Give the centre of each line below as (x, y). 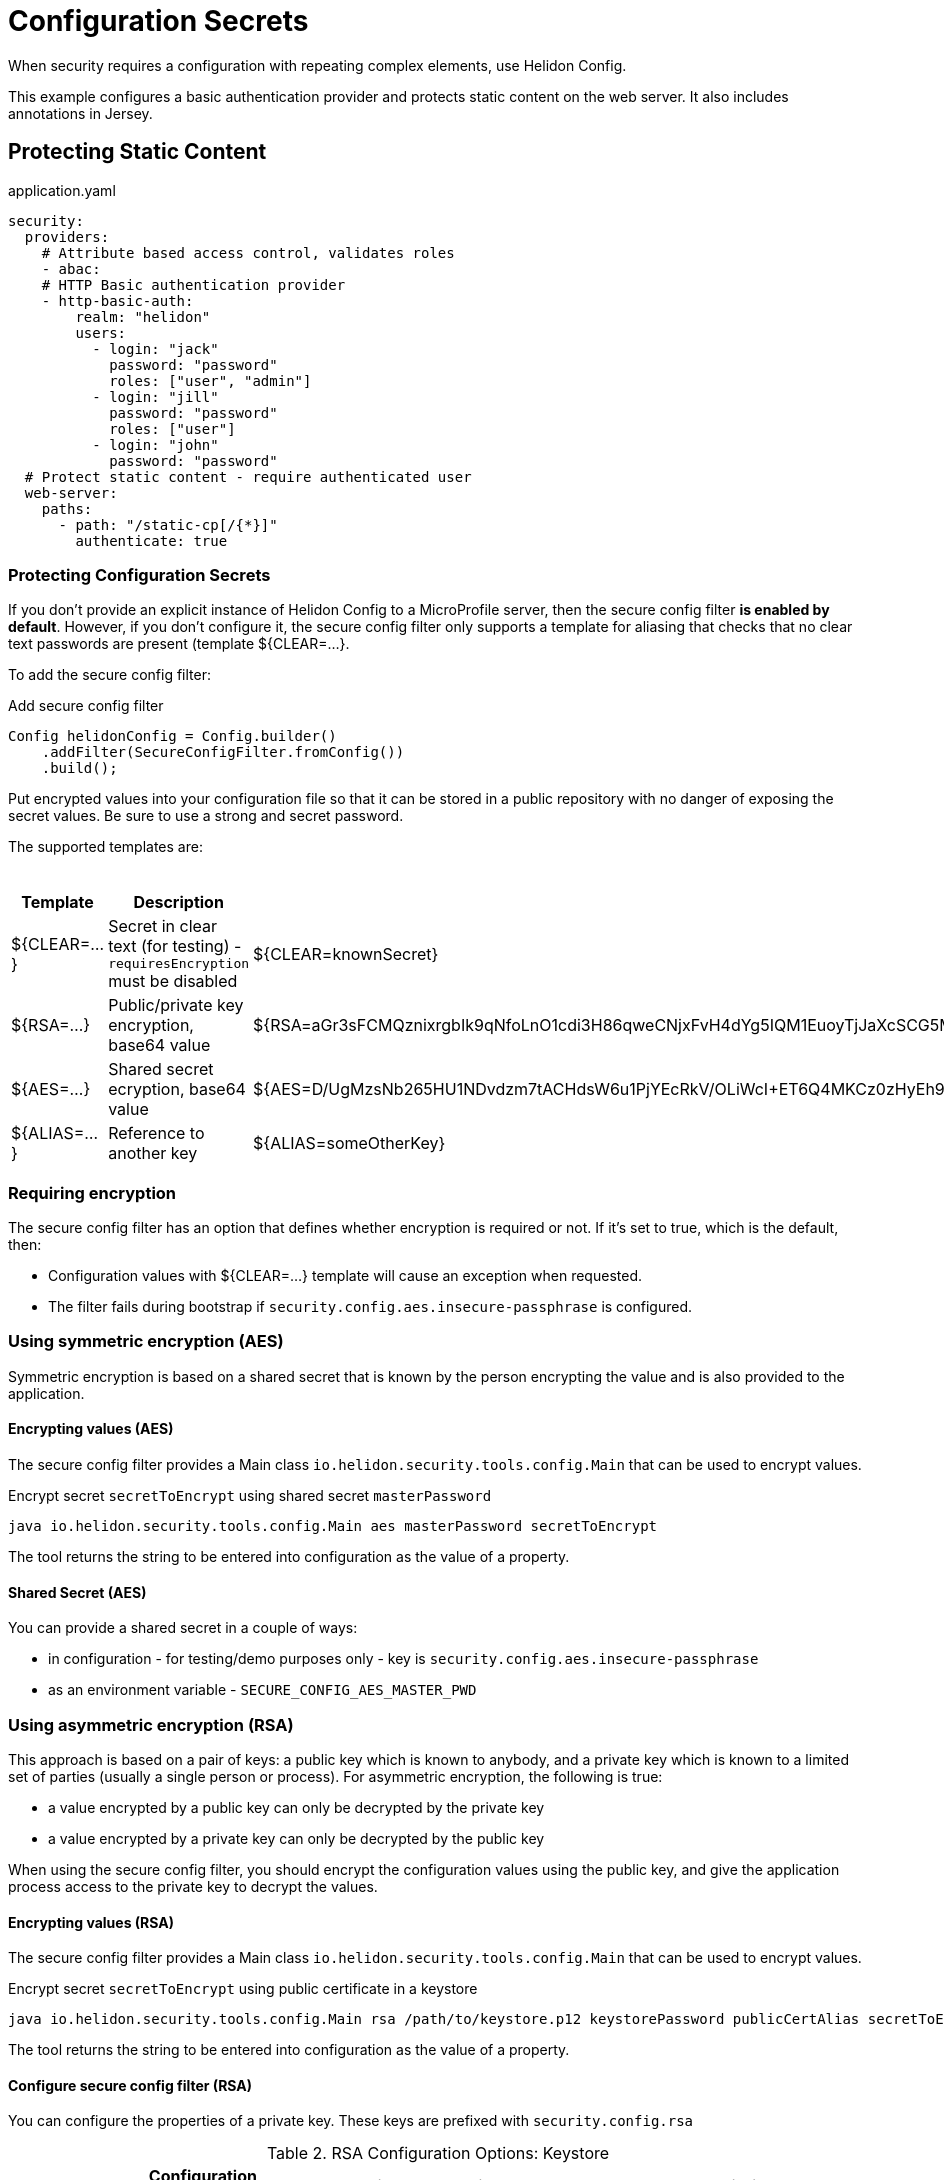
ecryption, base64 (177, 1089)
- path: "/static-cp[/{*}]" (168, 524)
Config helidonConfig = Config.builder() (172, 736)
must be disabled (173, 981)
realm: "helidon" (143, 316)
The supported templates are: (105, 847)
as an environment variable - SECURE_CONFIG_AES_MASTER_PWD (262, 1690)
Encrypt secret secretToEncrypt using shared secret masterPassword (250, 1496)
